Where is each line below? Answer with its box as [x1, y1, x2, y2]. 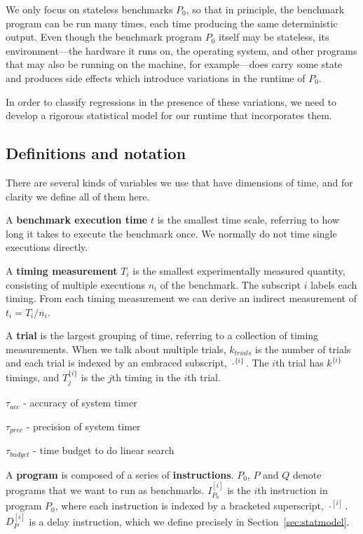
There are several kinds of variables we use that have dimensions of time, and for [6, 174, 353, 189]
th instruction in [257, 483, 328, 498]
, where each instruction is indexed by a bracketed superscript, [55, 498, 324, 513]
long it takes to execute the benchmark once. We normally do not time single [6, 226, 337, 240]
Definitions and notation [6, 142, 186, 164]
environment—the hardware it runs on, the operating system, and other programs [6, 43, 357, 57]
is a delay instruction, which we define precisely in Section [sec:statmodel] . [29, 514, 350, 528]
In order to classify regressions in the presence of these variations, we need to [6, 94, 337, 109]
